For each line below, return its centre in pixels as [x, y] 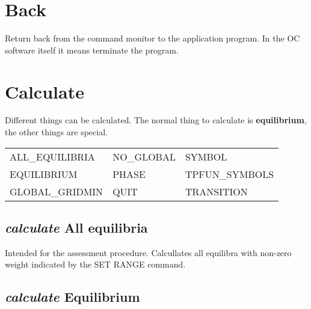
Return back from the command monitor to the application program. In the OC [152, 38]
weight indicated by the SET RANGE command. [95, 264]
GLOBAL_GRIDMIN [57, 191]
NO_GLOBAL [144, 156]
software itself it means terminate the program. [92, 50]
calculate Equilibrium [72, 297]
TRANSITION [216, 191]
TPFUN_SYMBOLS [229, 174]
